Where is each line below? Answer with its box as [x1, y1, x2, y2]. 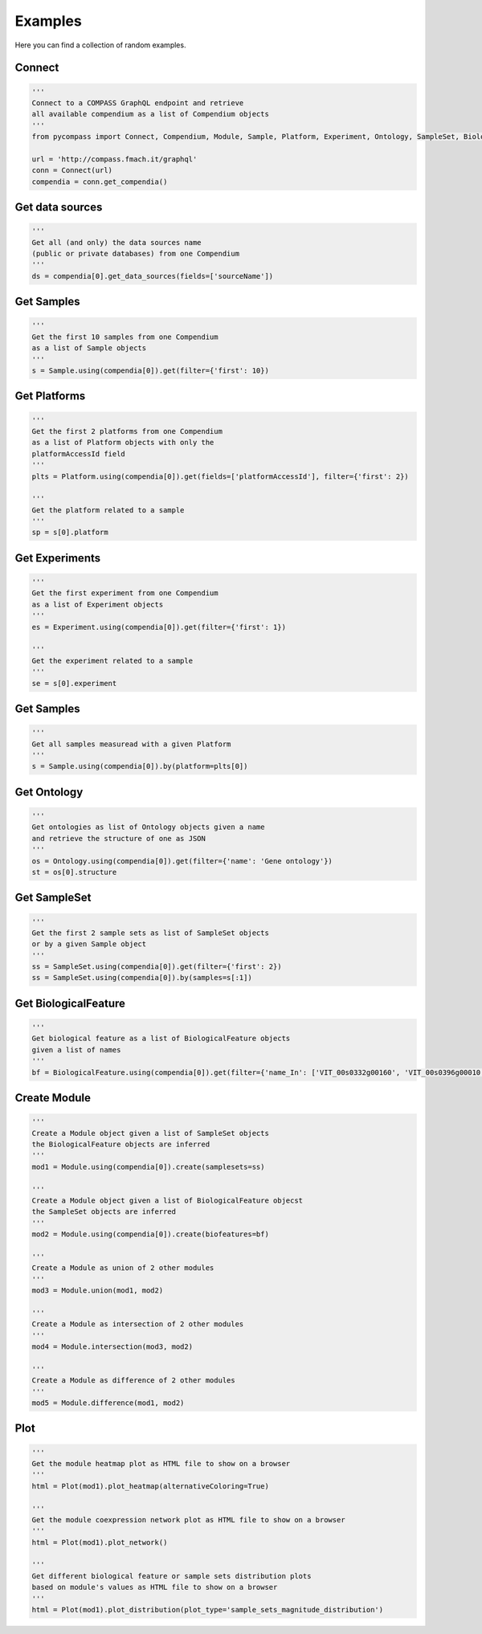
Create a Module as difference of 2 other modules [31, 1376, 236, 1385]
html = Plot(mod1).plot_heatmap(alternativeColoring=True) [31, 1481, 269, 1490]
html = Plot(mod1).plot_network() [31, 1538, 168, 1546]
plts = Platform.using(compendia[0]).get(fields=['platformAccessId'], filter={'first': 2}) [31, 472, 409, 481]
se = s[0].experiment [31, 679, 117, 688]
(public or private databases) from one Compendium [31, 249, 240, 259]
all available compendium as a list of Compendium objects [31, 109, 269, 119]
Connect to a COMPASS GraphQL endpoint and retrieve [31, 98, 244, 108]
